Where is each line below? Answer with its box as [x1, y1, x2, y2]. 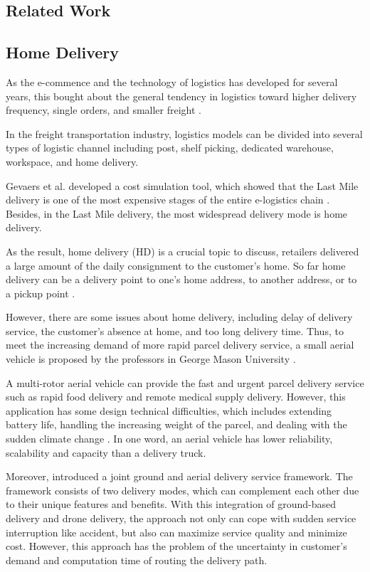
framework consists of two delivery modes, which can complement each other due [6, 482, 359, 497]
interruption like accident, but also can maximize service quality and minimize [6, 524, 347, 539]
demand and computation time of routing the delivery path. [6, 552, 268, 567]
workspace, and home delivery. [6, 154, 139, 169]
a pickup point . [6, 285, 75, 300]
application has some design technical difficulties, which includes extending [6, 403, 332, 418]
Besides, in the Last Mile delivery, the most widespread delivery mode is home [6, 206, 348, 221]
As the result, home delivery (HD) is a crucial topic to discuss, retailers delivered [6, 243, 359, 258]
